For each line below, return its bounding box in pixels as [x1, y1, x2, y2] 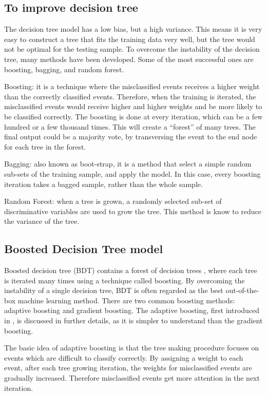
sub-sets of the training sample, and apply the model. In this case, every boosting [4, 168, 261, 179]
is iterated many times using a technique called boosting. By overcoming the [4, 275, 245, 285]
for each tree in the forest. [4, 141, 86, 152]
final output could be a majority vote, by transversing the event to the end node [4, 131, 257, 142]
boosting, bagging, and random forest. [4, 64, 124, 74]
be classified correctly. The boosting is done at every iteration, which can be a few [4, 111, 263, 121]
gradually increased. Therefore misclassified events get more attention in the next [4, 372, 260, 383]
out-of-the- [225, 285, 259, 296]
